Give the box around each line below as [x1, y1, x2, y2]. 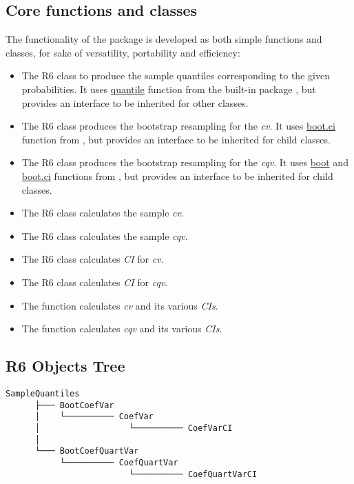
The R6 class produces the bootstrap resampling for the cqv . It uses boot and [21, 155, 348, 170]
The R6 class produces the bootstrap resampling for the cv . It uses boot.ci [21, 119, 335, 133]
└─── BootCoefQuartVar [34, 446, 139, 456]
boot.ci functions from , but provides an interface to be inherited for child [21, 168, 333, 183]
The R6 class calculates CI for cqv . [21, 274, 168, 289]
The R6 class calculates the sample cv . [21, 205, 184, 220]
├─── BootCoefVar [34, 400, 114, 410]
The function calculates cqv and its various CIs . [21, 321, 222, 336]
